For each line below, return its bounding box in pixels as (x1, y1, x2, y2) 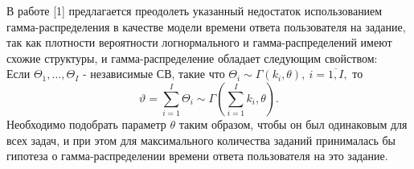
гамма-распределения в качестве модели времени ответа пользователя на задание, (6, 18, 406, 35)
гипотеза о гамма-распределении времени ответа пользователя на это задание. (6, 147, 388, 164)
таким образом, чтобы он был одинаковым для (178, 115, 408, 132)
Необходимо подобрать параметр (6, 115, 166, 132)
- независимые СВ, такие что (82, 65, 225, 82)
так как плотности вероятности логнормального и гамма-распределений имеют (6, 34, 392, 51)
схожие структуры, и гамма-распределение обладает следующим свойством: (6, 49, 378, 66)
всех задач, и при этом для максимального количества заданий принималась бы (6, 131, 396, 148)
